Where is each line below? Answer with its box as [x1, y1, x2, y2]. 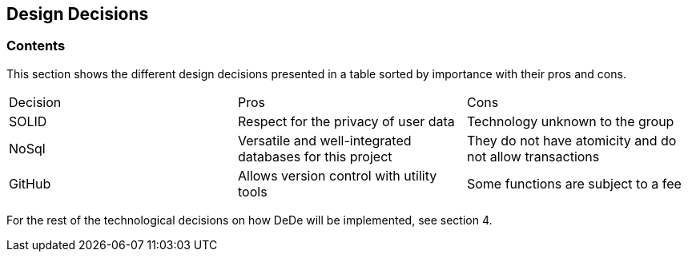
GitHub [9, 175, 51, 192]
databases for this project [237, 148, 392, 165]
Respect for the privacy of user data [237, 113, 455, 129]
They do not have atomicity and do [466, 132, 677, 149]
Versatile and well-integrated [237, 132, 412, 149]
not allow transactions [466, 148, 600, 165]
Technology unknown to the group [466, 113, 674, 129]
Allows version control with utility [237, 167, 437, 184]
